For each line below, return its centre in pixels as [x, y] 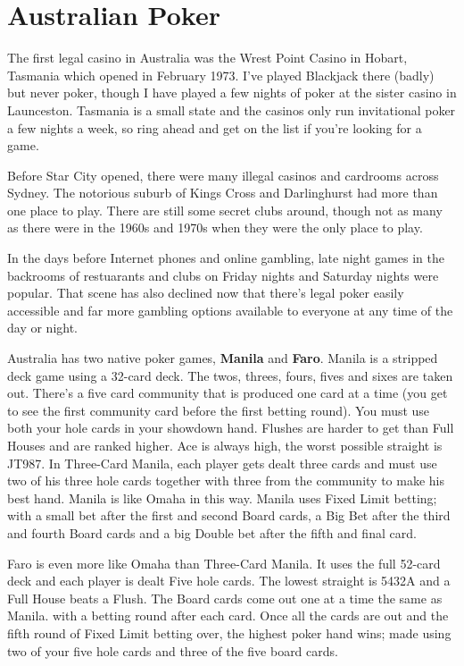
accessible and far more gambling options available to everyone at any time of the [230, 310]
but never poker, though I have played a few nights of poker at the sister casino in [232, 93]
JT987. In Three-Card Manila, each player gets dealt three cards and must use [222, 463]
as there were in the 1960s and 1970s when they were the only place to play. [215, 228]
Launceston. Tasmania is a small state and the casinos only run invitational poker [232, 110]
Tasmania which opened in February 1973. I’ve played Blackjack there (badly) [221, 75]
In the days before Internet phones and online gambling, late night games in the [226, 258]
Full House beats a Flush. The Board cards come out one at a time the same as [225, 598]
